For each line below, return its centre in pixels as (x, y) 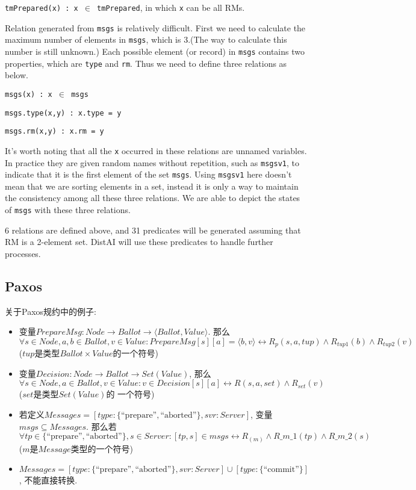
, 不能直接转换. (48, 480)
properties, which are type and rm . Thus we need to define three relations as (146, 63)
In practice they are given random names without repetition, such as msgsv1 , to (152, 162)
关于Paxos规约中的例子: (51, 311)
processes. (23, 253)
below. (17, 75)
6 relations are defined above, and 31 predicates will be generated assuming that (153, 230)
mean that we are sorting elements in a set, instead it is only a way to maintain (152, 186)
